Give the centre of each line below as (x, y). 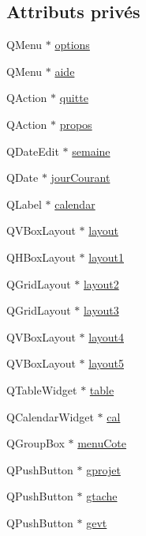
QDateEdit (33, 151)
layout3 (101, 310)
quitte (74, 98)
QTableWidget (42, 389)
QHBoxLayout (41, 257)
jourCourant (80, 177)
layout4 (106, 336)
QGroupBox (36, 443)
